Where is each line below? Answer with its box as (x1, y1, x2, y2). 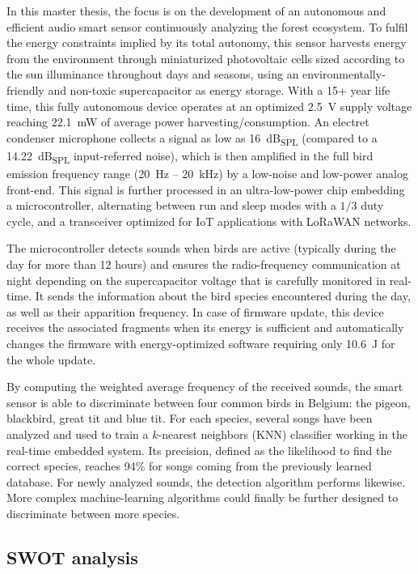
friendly (6, 81, 44, 98)
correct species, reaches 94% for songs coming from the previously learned (6, 457, 372, 474)
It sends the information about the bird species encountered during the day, (35, 287, 411, 304)
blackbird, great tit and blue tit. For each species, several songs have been (6, 410, 373, 427)
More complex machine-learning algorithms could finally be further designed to (6, 489, 399, 506)
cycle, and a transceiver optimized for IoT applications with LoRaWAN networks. (6, 212, 412, 229)
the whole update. (6, 351, 96, 368)
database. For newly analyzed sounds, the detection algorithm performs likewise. (6, 473, 406, 490)
